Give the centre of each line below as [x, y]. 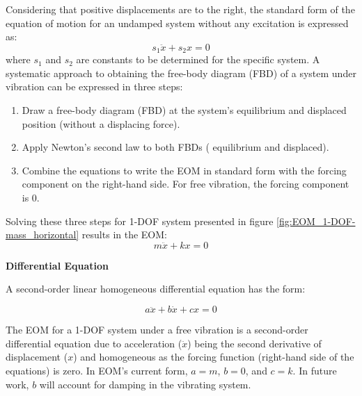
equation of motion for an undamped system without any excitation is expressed [177, 23]
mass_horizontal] [42, 234]
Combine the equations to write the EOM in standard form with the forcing [184, 170]
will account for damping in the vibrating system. [145, 384]
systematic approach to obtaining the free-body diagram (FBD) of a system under [181, 73]
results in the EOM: [124, 234]
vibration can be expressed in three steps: [94, 86]
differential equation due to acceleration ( [94, 343]
